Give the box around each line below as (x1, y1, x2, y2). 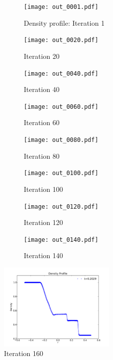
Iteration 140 (24, 250, 63, 261)
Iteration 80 (24, 150, 59, 161)
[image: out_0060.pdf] (24, 103, 99, 110)
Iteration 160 (4, 348, 43, 359)
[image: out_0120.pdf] (24, 203, 99, 210)
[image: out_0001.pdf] (24, 3, 99, 10)
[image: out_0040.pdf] (24, 70, 99, 77)
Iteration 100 (24, 183, 63, 194)
